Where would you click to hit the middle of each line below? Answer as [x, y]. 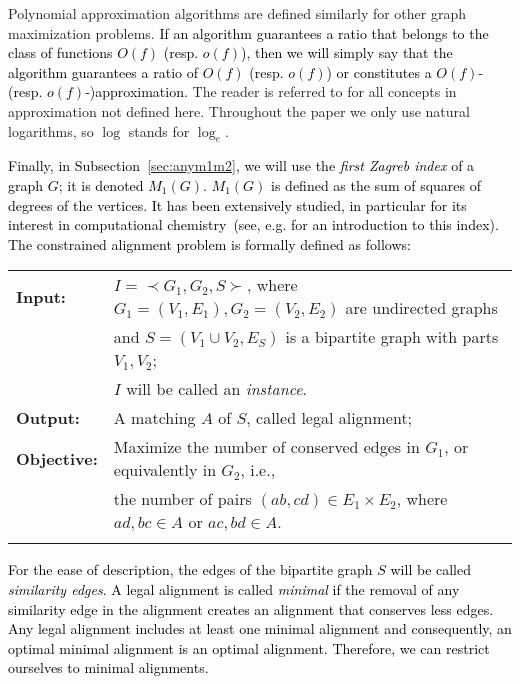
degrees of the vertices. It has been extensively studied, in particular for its [237, 204]
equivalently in [165, 470]
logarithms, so [51, 130]
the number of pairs [182, 499]
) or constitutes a [379, 71]
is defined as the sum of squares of [376, 184]
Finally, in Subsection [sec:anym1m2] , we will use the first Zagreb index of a [241, 165]
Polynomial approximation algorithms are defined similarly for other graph [237, 13]
